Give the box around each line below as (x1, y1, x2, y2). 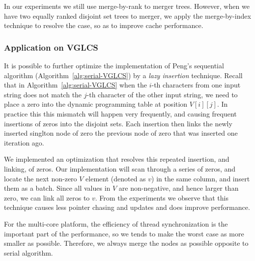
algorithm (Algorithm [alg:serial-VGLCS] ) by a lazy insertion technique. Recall (4, 70, 243, 80)
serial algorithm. (4, 247, 53, 258)
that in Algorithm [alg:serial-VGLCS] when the (4, 80, 147, 90)
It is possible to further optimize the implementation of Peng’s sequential (4, 60, 224, 70)
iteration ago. (4, 137, 44, 147)
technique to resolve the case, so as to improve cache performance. (4, 20, 203, 30)
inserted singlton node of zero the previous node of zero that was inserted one (4, 128, 238, 138)
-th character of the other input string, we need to (86, 89, 238, 99)
